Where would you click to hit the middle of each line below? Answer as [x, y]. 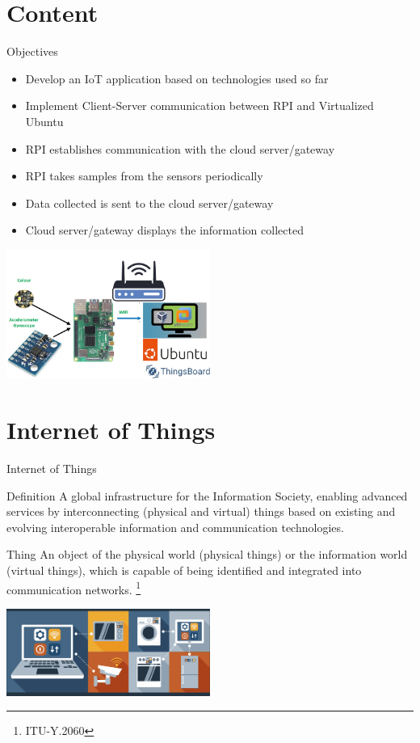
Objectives [32, 51]
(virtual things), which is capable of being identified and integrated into [184, 570]
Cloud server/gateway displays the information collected [164, 230]
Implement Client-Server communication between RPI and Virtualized [199, 106]
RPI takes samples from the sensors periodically [144, 176]
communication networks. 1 [74, 588]
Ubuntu [44, 121]
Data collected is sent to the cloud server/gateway [149, 203]
